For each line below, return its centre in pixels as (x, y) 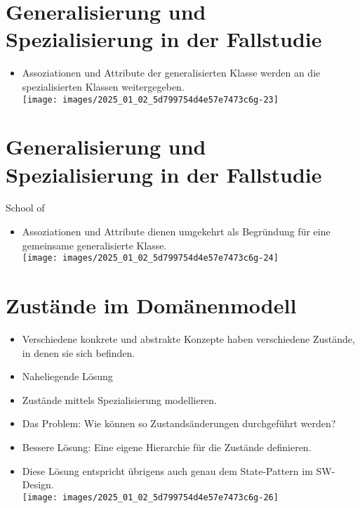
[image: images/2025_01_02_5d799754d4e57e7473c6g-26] (150, 497)
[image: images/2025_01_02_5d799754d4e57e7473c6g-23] (150, 99)
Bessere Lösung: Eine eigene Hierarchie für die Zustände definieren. (167, 447)
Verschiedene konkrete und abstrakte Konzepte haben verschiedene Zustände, (188, 339)
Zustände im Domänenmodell (151, 305)
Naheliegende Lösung (67, 376)
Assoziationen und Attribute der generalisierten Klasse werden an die (171, 73)
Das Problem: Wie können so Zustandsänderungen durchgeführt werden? (179, 423)
